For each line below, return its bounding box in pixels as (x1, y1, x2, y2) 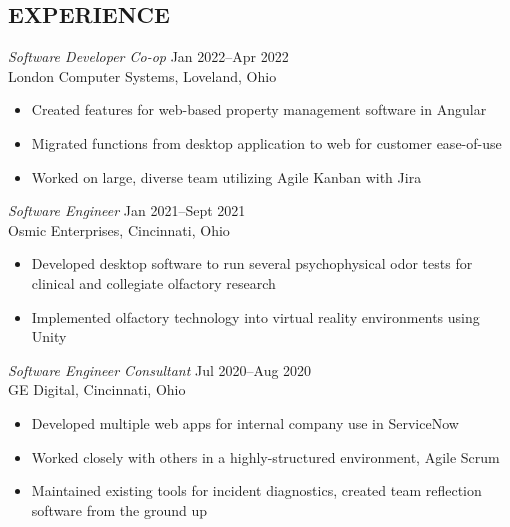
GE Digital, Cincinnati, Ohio (8, 379, 186, 400)
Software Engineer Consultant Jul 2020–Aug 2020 (8, 359, 312, 380)
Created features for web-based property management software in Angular (31, 99, 487, 120)
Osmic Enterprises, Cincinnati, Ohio (8, 219, 230, 240)
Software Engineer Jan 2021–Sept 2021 (8, 200, 246, 221)
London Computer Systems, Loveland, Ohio (8, 65, 277, 86)
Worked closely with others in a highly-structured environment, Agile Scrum (31, 446, 500, 467)
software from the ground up (31, 499, 208, 520)
